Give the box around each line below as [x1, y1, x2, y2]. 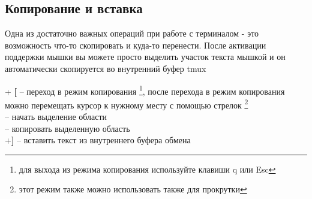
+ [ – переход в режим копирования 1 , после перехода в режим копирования [5, 83, 285, 97]
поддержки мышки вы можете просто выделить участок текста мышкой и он [5, 50, 286, 63]
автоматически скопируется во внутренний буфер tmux [5, 62, 206, 74]
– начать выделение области [5, 110, 107, 123]
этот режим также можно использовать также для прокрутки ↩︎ [19, 183, 247, 195]
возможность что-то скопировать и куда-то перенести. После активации [5, 38, 266, 51]
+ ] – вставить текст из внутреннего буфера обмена [5, 134, 191, 146]
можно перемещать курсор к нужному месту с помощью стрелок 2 [5, 97, 248, 111]
